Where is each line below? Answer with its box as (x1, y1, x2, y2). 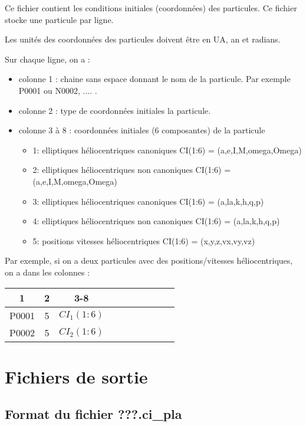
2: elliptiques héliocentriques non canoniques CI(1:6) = (32, 163, 231, 176)
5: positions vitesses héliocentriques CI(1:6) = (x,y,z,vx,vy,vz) (32, 234, 255, 247)
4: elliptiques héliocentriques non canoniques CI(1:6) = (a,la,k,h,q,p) (32, 215, 280, 227)
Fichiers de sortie (5, 364, 148, 388)
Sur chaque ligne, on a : (5, 53, 90, 65)
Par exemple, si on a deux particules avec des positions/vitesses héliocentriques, (5, 254, 293, 267)
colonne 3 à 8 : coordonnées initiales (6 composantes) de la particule (18, 124, 265, 136)
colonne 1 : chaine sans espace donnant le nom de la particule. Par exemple (18, 73, 291, 85)
